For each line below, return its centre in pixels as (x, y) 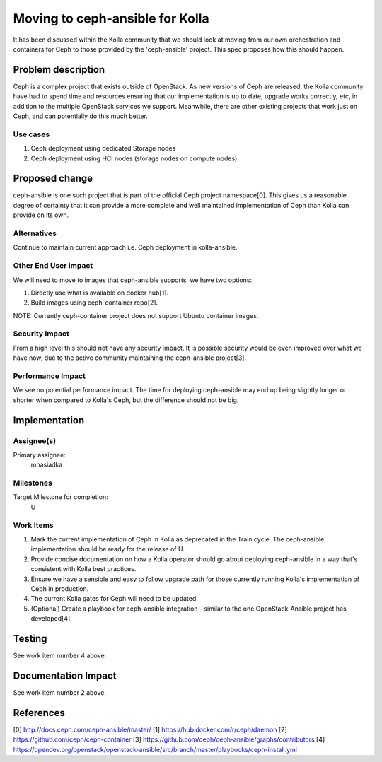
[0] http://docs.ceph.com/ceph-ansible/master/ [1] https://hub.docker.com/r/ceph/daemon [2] (150, 729)
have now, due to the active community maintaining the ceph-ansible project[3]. (130, 358)
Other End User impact (53, 266)
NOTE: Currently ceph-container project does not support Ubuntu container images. (136, 315)
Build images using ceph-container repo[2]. (94, 303)
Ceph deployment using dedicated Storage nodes (103, 148)
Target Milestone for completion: (61, 497)
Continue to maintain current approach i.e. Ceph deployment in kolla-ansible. (125, 247)
